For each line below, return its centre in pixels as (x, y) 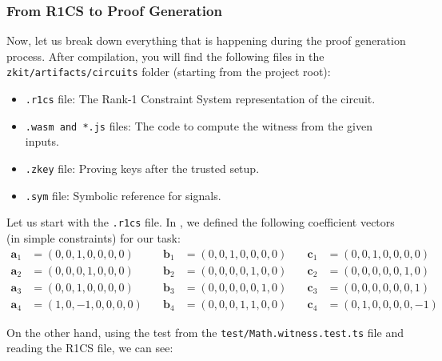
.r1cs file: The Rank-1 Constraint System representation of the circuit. (200, 99)
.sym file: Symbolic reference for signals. (123, 195)
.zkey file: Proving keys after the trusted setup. (142, 168)
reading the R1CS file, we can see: (90, 348)
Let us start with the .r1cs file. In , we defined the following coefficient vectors (201, 222)
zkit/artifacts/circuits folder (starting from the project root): (169, 72)
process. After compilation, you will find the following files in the (165, 56)
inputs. (42, 141)
